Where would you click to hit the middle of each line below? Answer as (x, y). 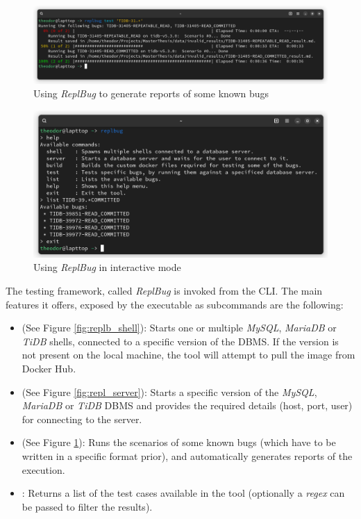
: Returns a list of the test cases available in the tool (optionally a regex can (183, 493)
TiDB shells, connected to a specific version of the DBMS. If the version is (180, 341)
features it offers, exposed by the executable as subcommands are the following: (175, 304)
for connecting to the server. (82, 419)
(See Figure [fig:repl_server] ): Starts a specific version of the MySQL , (169, 392)
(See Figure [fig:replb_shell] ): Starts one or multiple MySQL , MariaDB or (179, 328)
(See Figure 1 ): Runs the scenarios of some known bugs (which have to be (179, 442)
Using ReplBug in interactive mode (107, 267)
